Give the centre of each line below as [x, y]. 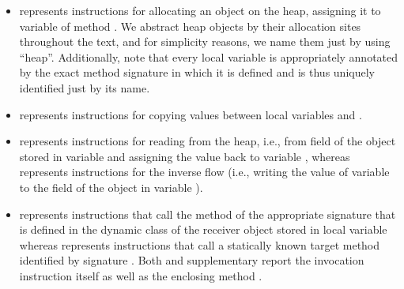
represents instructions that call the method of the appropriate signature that [208, 214]
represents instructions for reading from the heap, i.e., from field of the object [208, 141]
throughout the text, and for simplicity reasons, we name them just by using [205, 41]
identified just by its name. [85, 87]
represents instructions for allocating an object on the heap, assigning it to [200, 10]
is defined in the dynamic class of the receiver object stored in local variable [203, 229]
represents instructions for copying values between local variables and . [191, 114]
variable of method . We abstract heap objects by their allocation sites [190, 26]
